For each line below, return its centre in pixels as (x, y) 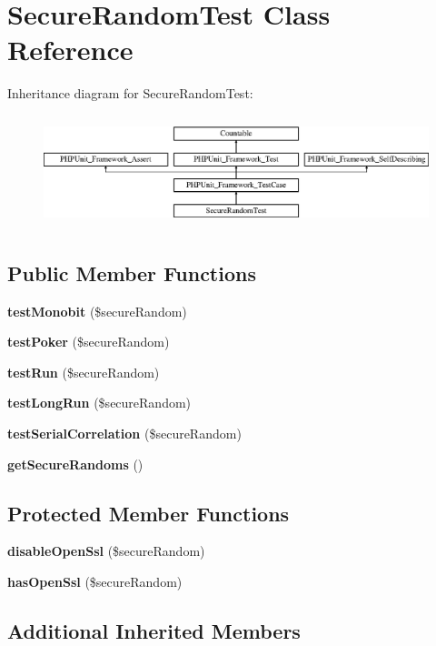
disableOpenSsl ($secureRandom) (106, 551)
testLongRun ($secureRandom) (99, 403)
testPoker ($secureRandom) (89, 342)
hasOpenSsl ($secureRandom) (95, 581)
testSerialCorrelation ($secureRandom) (124, 433)
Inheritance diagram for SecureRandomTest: (130, 93)
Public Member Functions (132, 273)
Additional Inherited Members (154, 630)
